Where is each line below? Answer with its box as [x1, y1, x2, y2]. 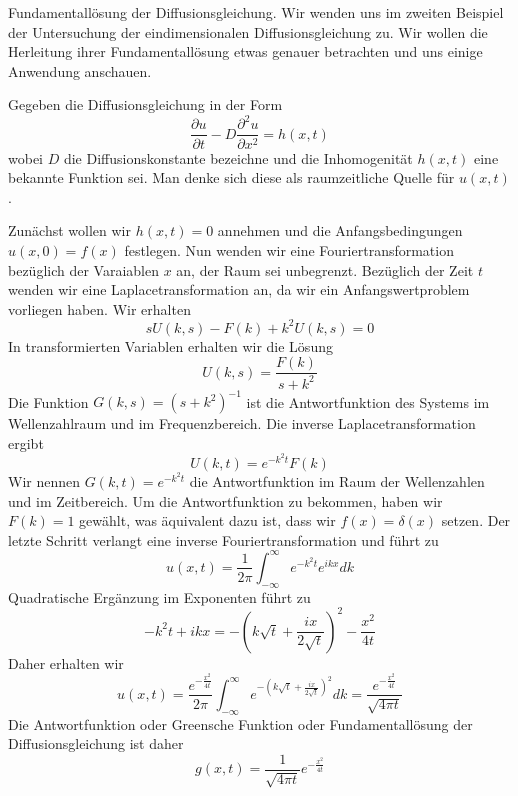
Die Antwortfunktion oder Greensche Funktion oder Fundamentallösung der [8, 713, 473, 734]
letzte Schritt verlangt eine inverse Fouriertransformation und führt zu [8, 529, 439, 550]
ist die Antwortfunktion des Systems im [246, 391, 490, 412]
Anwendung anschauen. [8, 60, 152, 81]
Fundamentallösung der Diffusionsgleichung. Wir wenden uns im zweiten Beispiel [8, 2, 504, 22]
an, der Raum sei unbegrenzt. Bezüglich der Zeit [176, 259, 474, 280]
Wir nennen [8, 471, 81, 492]
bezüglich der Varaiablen [8, 259, 159, 280]
